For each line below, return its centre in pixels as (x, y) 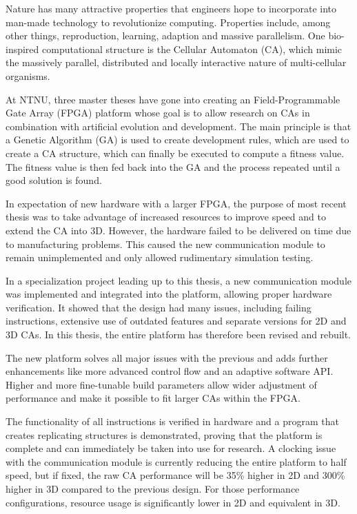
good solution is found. (54, 180)
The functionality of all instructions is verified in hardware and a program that (172, 421)
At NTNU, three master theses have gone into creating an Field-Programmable (173, 99)
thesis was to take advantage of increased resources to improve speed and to (166, 217)
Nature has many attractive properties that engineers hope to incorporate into (171, 8)
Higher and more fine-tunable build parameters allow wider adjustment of (161, 384)
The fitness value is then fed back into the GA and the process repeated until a (173, 166)
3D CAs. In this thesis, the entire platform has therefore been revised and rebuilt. (178, 335)
